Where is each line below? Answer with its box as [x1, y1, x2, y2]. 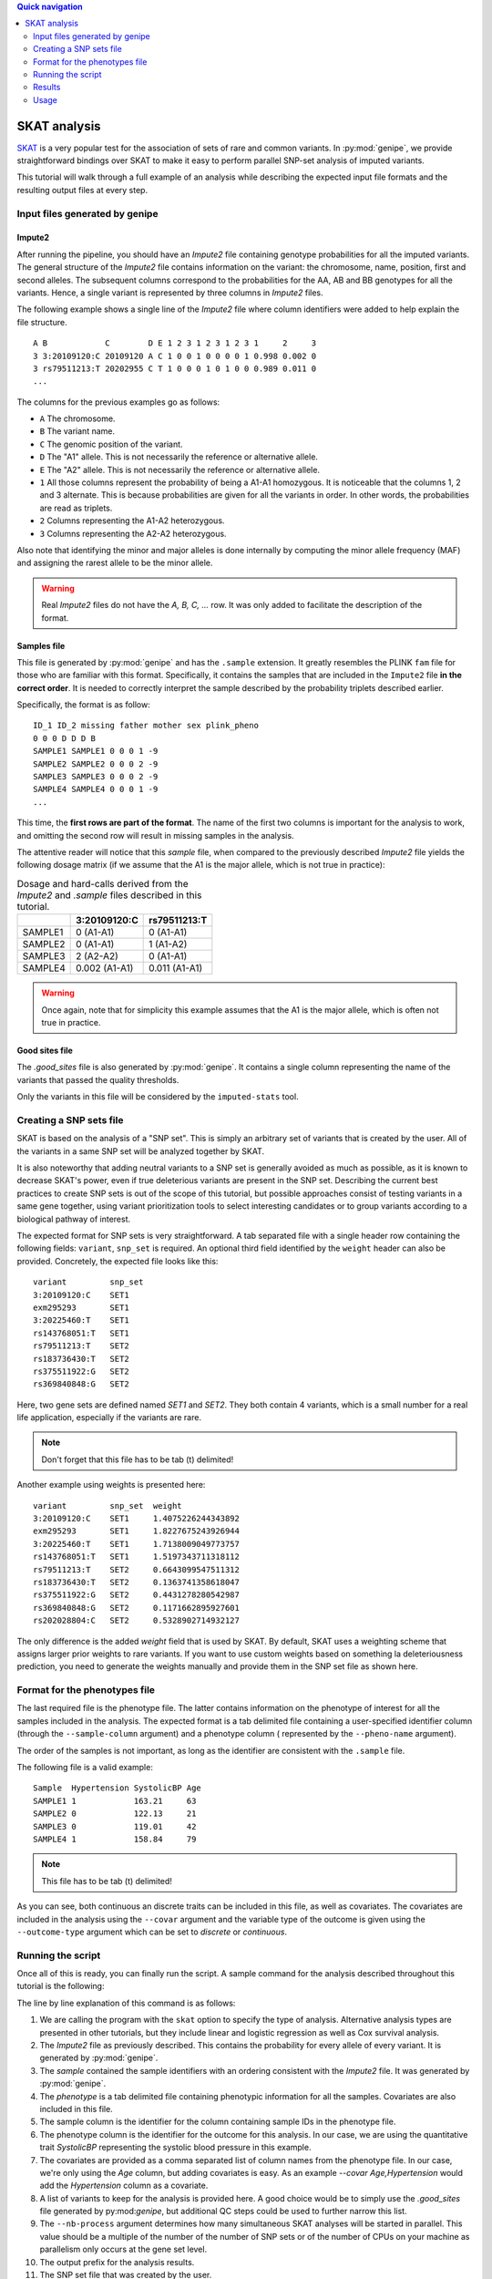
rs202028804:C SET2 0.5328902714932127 [33, 1615, 241, 1626]
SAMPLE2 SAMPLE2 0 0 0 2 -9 [33, 758, 159, 769]
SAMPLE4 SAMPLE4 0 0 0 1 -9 [33, 784, 159, 795]
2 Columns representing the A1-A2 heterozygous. [39, 515, 225, 526]
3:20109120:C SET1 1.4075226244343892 [33, 1513, 241, 1524]
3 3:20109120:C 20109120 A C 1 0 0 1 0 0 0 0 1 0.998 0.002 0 [33, 351, 317, 361]
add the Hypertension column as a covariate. [39, 2180, 209, 2191]
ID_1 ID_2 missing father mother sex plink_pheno [33, 720, 260, 731]
